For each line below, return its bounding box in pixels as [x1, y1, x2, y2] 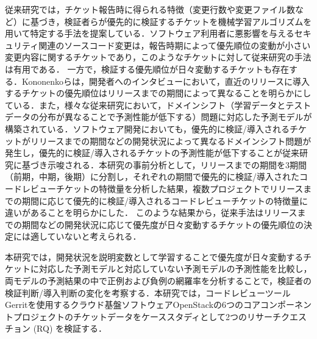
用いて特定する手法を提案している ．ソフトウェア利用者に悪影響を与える [5, 27, 294, 40]
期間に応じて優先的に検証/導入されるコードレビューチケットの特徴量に [21, 194, 308, 207]
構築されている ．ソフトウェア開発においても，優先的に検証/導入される [5, 122, 290, 135]
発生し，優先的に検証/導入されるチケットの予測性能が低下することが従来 [5, 146, 299, 159]
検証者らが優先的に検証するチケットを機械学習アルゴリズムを [64, 15, 312, 27]
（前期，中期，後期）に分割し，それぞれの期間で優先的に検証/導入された [5, 170, 299, 183]
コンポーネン [260, 298, 312, 311]
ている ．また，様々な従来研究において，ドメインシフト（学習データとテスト [5, 98, 312, 111]
